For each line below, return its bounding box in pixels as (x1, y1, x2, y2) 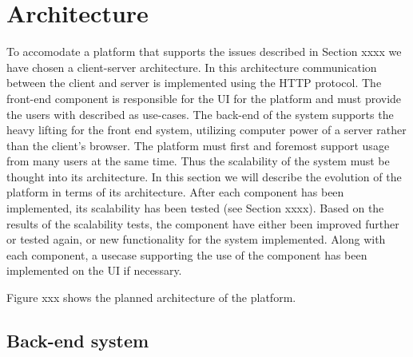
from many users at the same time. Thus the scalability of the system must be (6, 153, 390, 169)
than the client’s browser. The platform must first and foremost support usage (6, 137, 390, 153)
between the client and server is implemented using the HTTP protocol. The (6, 74, 382, 91)
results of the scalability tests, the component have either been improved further (6, 215, 399, 232)
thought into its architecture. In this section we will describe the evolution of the (6, 168, 402, 184)
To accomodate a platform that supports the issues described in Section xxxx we (6, 43, 402, 60)
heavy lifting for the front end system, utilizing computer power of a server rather (6, 121, 407, 138)
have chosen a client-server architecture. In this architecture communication (6, 58, 377, 75)
